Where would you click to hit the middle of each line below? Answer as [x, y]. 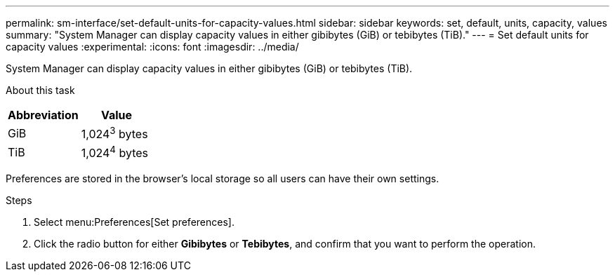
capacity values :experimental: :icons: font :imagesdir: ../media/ [152, 47]
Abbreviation [43, 115]
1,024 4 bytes [115, 152]
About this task [40, 90]
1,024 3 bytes [114, 133]
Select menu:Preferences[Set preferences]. [134, 222]
